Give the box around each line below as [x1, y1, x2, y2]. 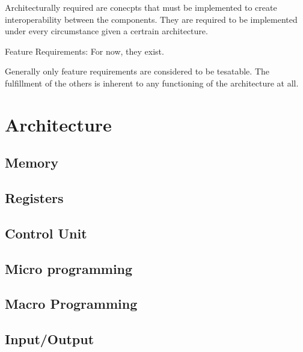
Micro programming [5, 259, 133, 278]
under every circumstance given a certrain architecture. [5, 25, 208, 37]
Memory [5, 153, 58, 172]
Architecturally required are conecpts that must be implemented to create [5, 1, 277, 13]
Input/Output [5, 330, 94, 348]
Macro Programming [5, 294, 138, 313]
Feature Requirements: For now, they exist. [5, 44, 164, 57]
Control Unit [5, 223, 87, 242]
